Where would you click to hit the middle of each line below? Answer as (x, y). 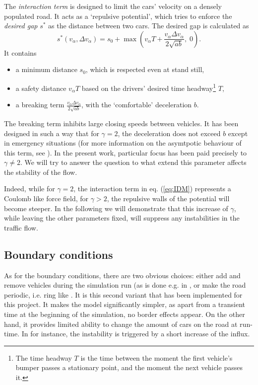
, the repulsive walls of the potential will (168, 198)
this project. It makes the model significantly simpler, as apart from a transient (125, 304)
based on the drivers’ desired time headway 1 (149, 87)
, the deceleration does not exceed (169, 133)
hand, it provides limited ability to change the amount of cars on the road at (121, 324)
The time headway (44, 357)
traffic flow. (21, 227)
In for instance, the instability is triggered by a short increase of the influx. (136, 334)
